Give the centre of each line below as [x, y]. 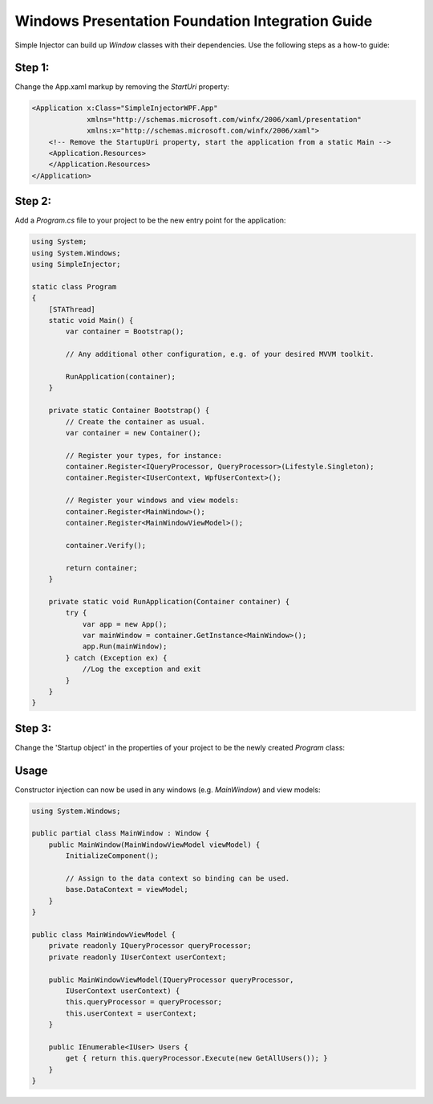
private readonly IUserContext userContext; [138, 957]
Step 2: [33, 201]
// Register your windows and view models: [152, 501]
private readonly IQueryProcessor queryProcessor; [150, 946]
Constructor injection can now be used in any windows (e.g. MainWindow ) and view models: [168, 789]
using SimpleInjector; [76, 264]
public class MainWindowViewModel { [104, 934]
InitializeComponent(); [112, 856]
